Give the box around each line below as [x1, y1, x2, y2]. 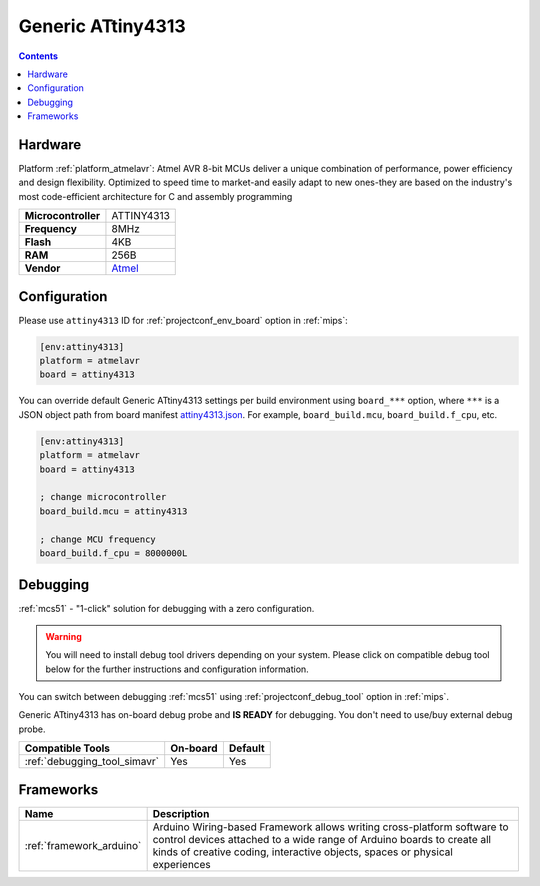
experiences [152, 857, 211, 871]
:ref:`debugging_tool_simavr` [24, 755, 160, 769]
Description [152, 806, 210, 820]
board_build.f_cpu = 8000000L [39, 547, 188, 559]
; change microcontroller [39, 491, 167, 503]
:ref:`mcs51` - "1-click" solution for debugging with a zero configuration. [18, 603, 315, 615]
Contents [18, 50, 59, 62]
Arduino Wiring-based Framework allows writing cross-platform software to [152, 820, 509, 834]
